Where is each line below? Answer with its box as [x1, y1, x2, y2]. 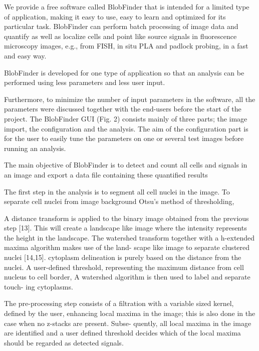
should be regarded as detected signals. [4, 337, 124, 347]
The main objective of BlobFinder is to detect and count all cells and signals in [4, 159, 247, 170]
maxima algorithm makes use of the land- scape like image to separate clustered [4, 242, 250, 252]
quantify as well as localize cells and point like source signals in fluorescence [4, 30, 237, 41]
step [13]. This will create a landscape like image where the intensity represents [4, 222, 247, 233]
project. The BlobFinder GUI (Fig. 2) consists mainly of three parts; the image [4, 113, 247, 123]
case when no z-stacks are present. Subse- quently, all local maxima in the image [4, 317, 251, 328]
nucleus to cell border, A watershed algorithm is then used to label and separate [4, 271, 250, 282]
